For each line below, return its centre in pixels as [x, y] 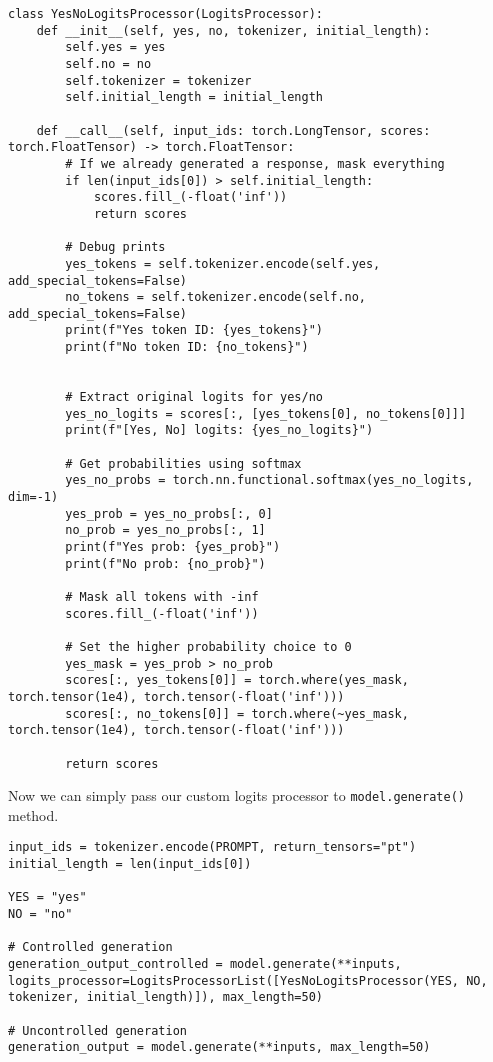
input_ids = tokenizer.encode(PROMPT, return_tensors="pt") [212, 847]
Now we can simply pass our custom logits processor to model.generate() [236, 795]
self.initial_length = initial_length [194, 97]
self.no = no [108, 63]
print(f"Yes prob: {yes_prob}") [173, 547]
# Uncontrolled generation [97, 1030]
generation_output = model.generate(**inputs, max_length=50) [219, 1047]
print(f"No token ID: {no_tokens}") [187, 347]
